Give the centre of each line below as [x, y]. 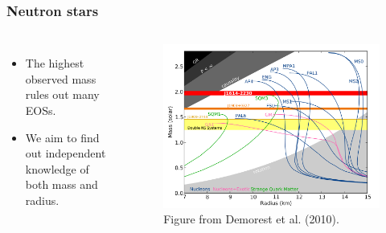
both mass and [62, 184]
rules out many [62, 94]
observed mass [61, 78]
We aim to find [62, 137]
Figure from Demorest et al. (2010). [251, 219]
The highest [55, 63]
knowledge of [57, 168]
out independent [66, 153]
